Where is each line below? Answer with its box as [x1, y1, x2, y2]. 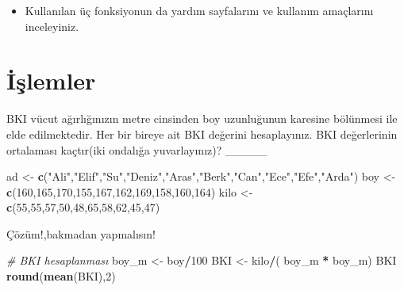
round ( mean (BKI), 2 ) [6, 268, 116, 284]
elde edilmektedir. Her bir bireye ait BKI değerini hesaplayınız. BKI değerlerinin [6, 125, 398, 142]
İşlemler [6, 64, 96, 97]
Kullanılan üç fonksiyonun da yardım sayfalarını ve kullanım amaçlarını [25, 2, 374, 18]
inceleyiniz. [25, 17, 79, 34]
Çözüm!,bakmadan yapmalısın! [6, 225, 156, 242]
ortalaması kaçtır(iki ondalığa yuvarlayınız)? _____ [6, 141, 267, 158]
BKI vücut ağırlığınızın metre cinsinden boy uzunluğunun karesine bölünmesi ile [6, 110, 398, 127]
